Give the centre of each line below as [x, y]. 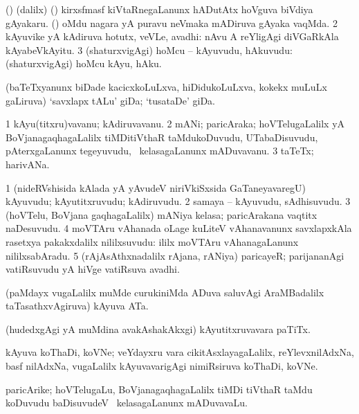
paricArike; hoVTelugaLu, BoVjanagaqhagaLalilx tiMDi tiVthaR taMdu [159, 389]
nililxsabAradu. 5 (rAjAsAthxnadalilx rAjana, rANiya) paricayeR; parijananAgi [175, 255]
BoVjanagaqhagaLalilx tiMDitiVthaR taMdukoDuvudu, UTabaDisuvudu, [162, 137]
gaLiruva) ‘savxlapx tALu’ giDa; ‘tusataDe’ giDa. [110, 100]
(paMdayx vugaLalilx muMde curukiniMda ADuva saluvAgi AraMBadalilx [165, 292]
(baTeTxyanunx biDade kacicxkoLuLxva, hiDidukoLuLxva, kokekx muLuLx [166, 86]
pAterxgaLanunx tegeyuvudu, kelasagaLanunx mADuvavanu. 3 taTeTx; [160, 151]
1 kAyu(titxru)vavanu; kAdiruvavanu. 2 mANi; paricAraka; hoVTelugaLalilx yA [175, 124]
